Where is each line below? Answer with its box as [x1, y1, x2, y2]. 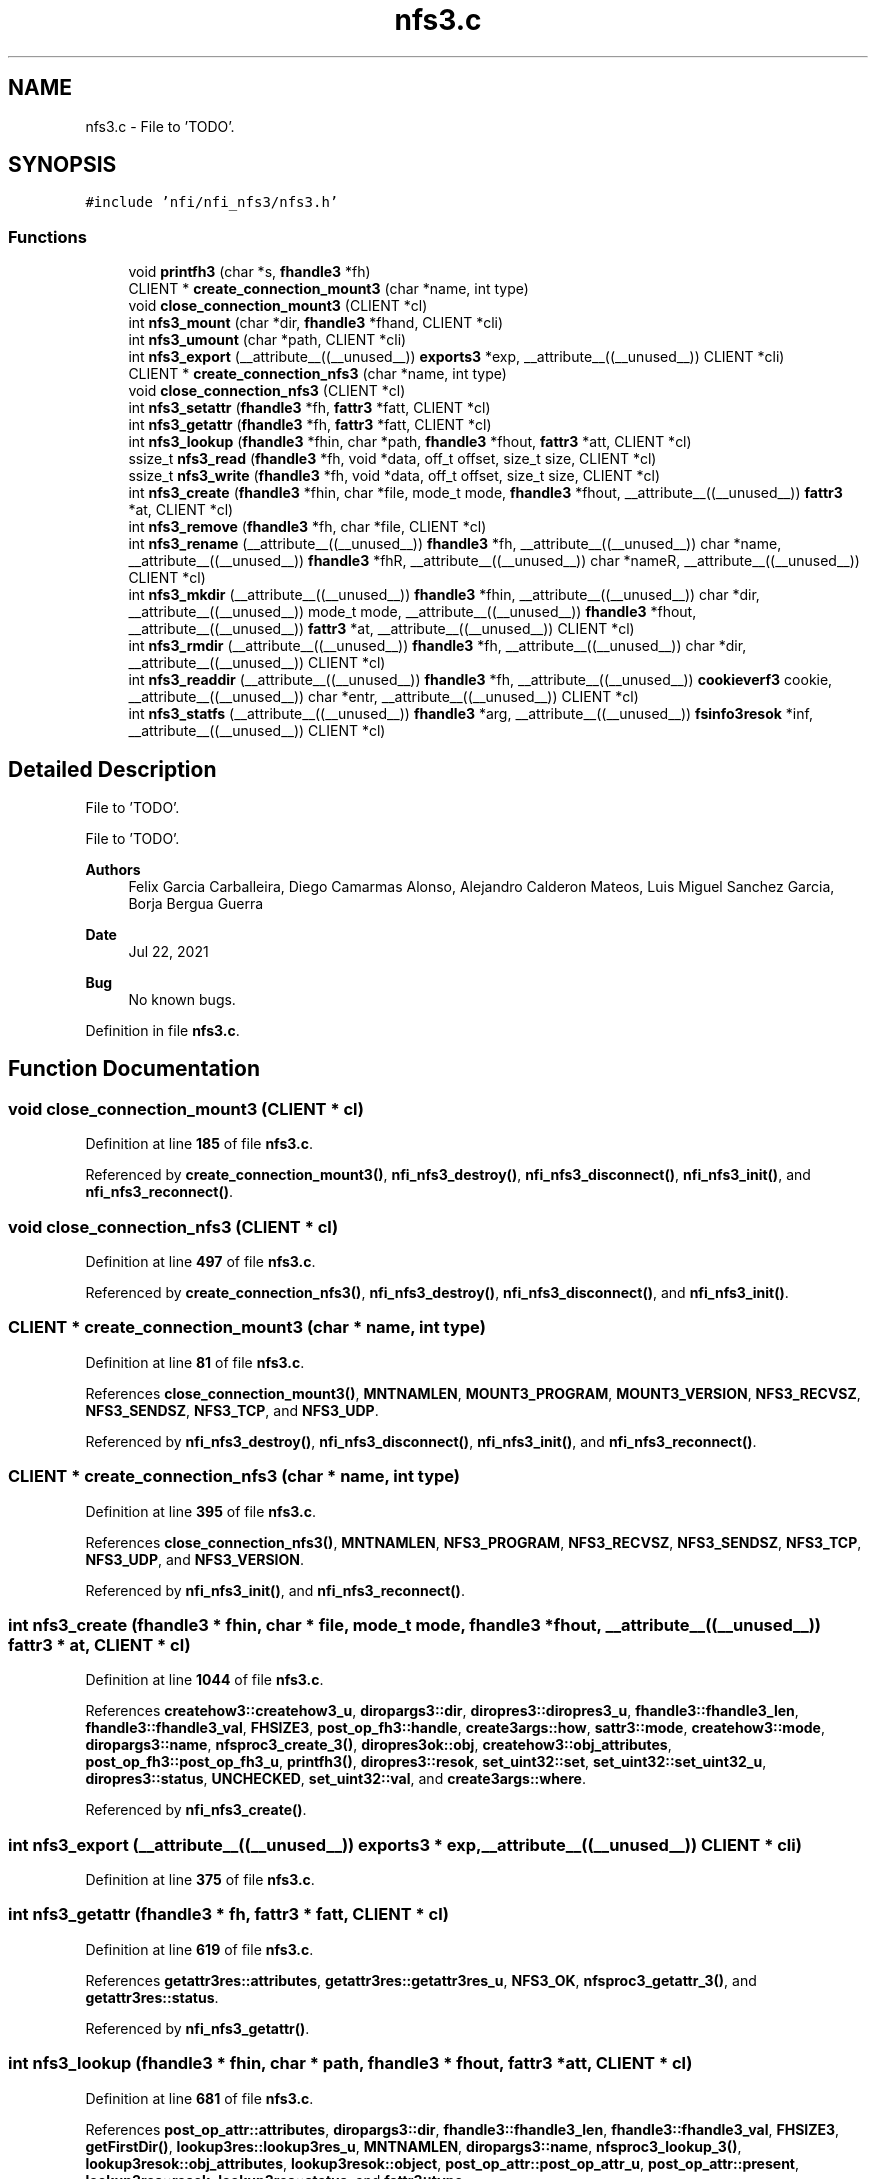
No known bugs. [128, 991, 236, 1009]
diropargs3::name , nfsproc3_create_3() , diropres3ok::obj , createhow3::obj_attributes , [85, 1736, 672, 1754]
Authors [85, 861, 141, 879]
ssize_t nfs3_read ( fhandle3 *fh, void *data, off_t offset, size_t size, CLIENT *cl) [128, 450, 657, 468]
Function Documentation [8, 1056, 260, 1082]
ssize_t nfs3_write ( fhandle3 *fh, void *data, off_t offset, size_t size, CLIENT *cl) [128, 467, 660, 485]
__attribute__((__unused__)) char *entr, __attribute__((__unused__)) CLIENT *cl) [128, 688, 639, 706]
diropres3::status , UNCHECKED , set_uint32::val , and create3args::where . [85, 1770, 586, 1788]
